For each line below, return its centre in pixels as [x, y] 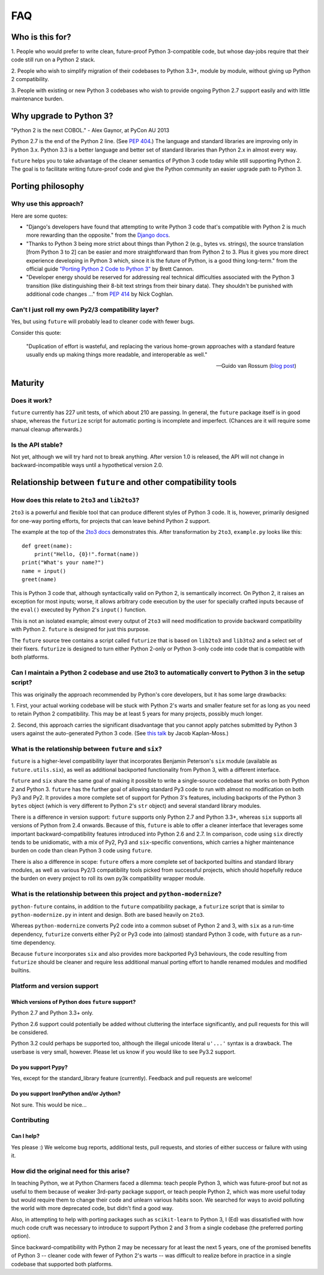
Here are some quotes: [40, 216]
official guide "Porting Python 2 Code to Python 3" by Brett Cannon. [110, 269]
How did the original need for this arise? [70, 1171]
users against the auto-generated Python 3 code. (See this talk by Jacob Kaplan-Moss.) [120, 733]
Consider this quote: [36, 332]
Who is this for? [41, 37]
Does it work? [31, 400]
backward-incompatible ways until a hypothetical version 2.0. [87, 465]
